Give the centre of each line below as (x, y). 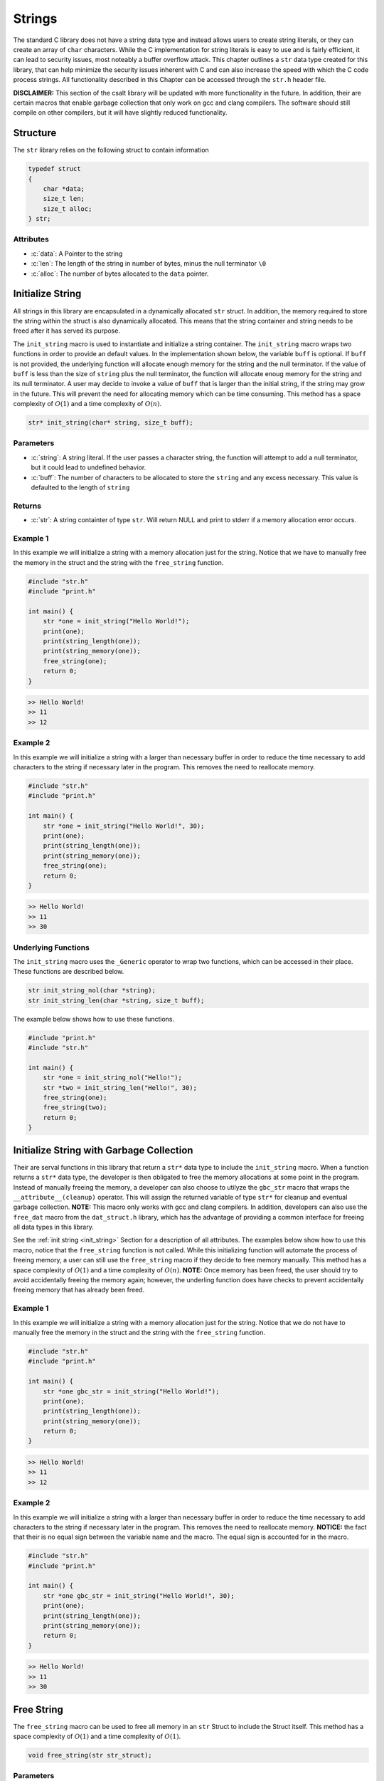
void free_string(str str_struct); (90, 1755)
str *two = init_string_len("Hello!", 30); (120, 1087)
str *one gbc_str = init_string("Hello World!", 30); (139, 1595)
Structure (35, 133)
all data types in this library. (53, 1227)
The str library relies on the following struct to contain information (111, 150)
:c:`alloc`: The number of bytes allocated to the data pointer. (120, 274)
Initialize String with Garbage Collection (103, 1150)
